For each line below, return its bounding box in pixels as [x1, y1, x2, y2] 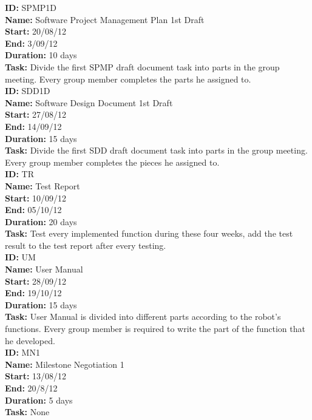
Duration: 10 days [5, 49, 77, 61]
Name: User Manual [5, 263, 83, 276]
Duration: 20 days [5, 215, 77, 228]
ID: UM [5, 251, 36, 263]
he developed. [5, 334, 55, 347]
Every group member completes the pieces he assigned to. [5, 155, 220, 168]
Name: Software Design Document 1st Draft [5, 96, 173, 109]
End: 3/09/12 [5, 36, 58, 49]
